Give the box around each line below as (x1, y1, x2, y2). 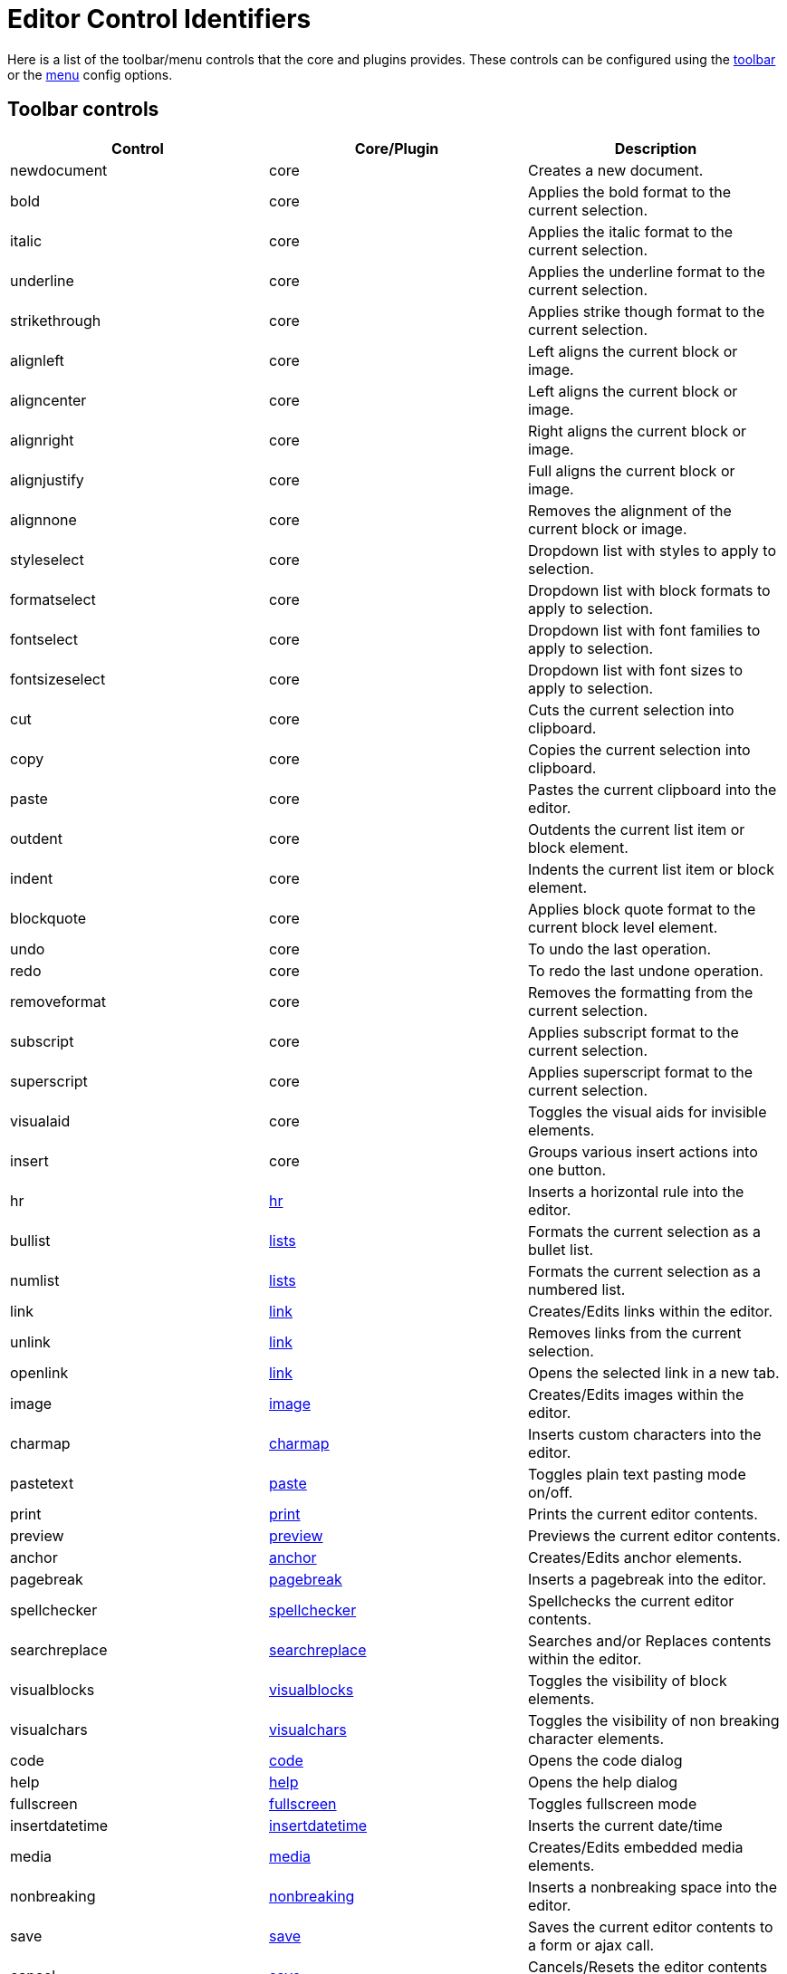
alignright (10, 430, 74, 449)
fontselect (10, 629, 78, 648)
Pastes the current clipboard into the (527, 780, 777, 799)
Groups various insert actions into (527, 1142, 758, 1161)
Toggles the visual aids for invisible (527, 1102, 767, 1121)
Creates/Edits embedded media (527, 1837, 744, 1856)
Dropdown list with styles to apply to (527, 541, 776, 560)
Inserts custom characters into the (527, 1424, 762, 1443)
